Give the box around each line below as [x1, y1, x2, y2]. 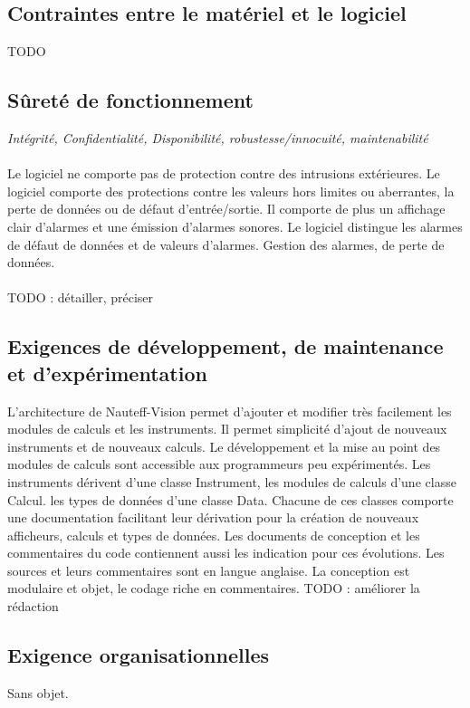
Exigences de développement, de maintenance [7, 332, 444, 360]
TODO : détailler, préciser [7, 288, 153, 307]
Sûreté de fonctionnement [7, 86, 254, 114]
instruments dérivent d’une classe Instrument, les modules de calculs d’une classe [7, 472, 456, 491]
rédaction [7, 597, 59, 616]
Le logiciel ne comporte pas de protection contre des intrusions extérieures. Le [7, 164, 440, 183]
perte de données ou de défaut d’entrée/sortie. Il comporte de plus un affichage [7, 199, 446, 218]
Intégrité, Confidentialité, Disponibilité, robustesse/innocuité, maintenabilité [7, 129, 428, 147]
